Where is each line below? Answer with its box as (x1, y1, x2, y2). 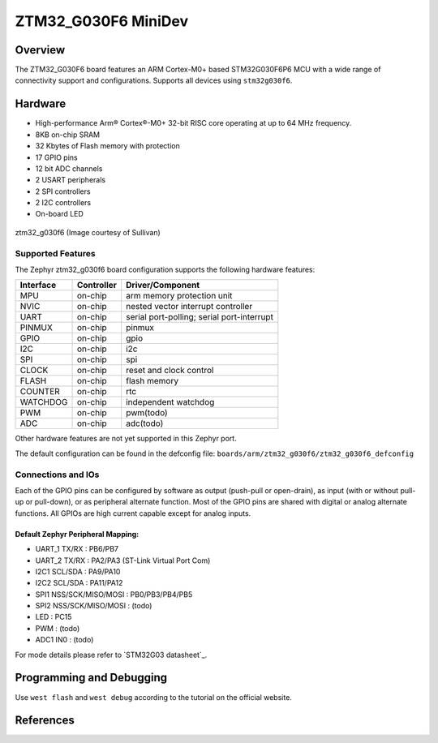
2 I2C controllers (35, 198, 92, 208)
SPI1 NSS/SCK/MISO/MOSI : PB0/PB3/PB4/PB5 (35, 589, 193, 599)
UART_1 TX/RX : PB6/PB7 (35, 544, 119, 554)
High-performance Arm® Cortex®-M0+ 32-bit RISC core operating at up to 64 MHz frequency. (35, 118, 352, 128)
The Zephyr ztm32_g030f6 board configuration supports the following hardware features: (15, 264, 316, 275)
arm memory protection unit (126, 290, 233, 302)
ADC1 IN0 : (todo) (35, 635, 94, 645)
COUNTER (19, 386, 60, 397)
